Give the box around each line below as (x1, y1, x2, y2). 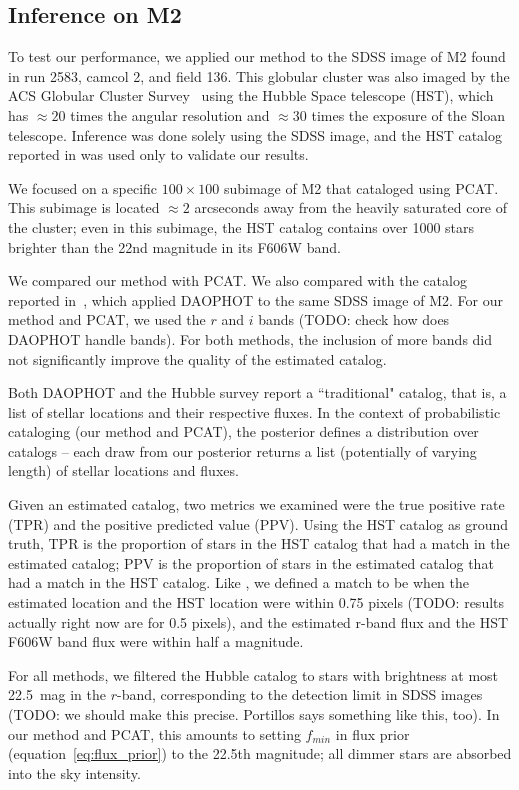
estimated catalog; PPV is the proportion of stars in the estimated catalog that (8, 552, 494, 573)
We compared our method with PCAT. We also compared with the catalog (8, 270, 467, 291)
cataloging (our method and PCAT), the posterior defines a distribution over (8, 421, 479, 442)
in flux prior (335, 723, 410, 744)
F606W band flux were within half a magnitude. (8, 631, 304, 652)
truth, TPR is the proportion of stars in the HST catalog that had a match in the (8, 533, 510, 554)
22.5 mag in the (8, 684, 106, 705)
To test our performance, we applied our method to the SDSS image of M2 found (8, 46, 506, 67)
